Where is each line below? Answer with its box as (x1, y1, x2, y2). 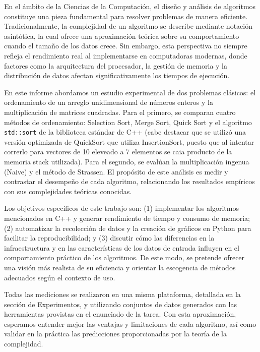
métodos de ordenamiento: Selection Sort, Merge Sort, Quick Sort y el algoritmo (4, 116, 252, 127)
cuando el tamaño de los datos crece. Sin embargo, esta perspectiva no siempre (4, 40, 247, 51)
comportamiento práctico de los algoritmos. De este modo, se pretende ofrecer (4, 252, 245, 263)
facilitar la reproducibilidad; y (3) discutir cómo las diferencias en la (4, 232, 215, 243)
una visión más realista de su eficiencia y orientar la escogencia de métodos (4, 262, 236, 272)
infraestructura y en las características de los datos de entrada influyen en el (4, 242, 239, 253)
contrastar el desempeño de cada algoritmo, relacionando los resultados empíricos (4, 176, 255, 187)
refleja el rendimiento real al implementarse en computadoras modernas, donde (4, 50, 247, 61)
